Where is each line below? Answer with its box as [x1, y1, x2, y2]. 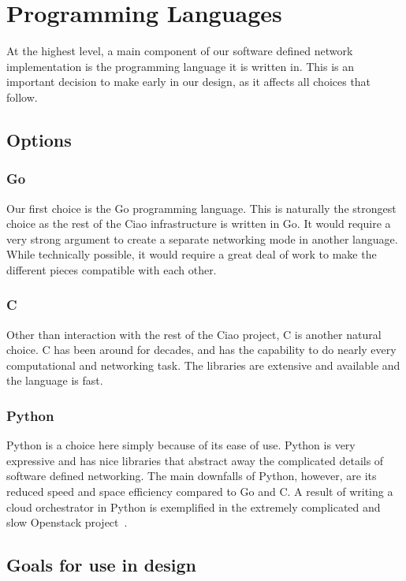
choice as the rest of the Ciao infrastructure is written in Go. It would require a [6, 215, 391, 232]
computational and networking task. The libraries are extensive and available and [6, 356, 400, 373]
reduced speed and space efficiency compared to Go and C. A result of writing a [6, 483, 393, 500]
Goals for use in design [6, 553, 196, 577]
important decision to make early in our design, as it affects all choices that [6, 73, 371, 90]
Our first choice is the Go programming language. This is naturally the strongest [6, 199, 397, 216]
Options [6, 127, 72, 151]
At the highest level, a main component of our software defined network [6, 43, 353, 59]
